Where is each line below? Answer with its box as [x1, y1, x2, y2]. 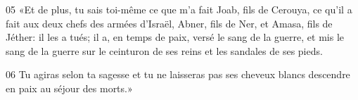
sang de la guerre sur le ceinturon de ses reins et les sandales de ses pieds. [6, 43, 323, 58]
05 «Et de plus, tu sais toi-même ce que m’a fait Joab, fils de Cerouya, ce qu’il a [6, 2, 352, 16]
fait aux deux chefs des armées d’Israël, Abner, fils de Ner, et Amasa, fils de [6, 15, 333, 30]
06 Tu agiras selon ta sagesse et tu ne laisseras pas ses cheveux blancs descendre [6, 67, 350, 82]
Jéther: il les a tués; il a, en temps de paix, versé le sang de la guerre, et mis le [6, 30, 344, 44]
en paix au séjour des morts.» [6, 80, 133, 95]
